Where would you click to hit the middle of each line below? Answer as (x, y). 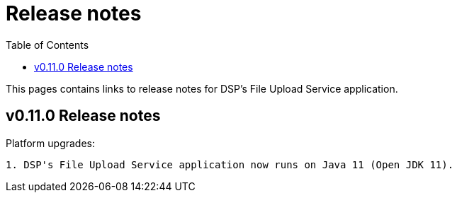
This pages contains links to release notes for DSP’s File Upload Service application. (202, 88)
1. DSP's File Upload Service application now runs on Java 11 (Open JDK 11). (230, 164)
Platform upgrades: (51, 143)
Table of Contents (47, 45)
